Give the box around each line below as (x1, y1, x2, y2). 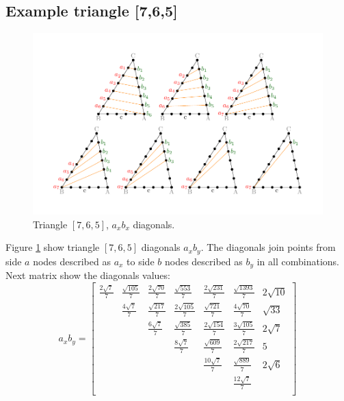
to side (127, 254, 155, 268)
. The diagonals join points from (200, 240, 336, 254)
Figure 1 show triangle (5, 240, 100, 254)
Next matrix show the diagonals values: (5, 268, 170, 282)
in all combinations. (256, 254, 339, 268)
